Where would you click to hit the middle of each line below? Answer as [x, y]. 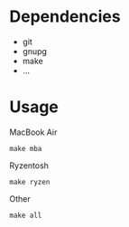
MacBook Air [33, 132]
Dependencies [65, 17]
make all [26, 215]
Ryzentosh [29, 166]
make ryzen [30, 182]
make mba [26, 148]
